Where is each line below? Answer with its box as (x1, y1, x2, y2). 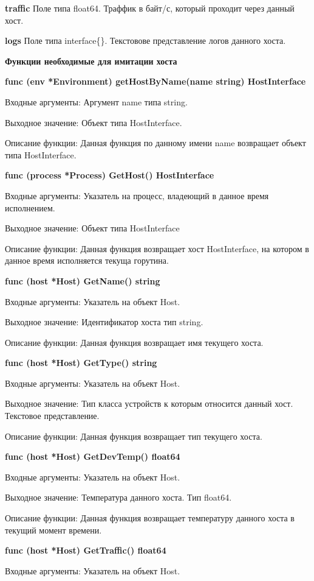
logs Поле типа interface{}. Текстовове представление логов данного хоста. (5, 34, 286, 47)
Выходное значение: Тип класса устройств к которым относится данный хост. (5, 397, 293, 410)
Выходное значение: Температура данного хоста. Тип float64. (5, 491, 232, 504)
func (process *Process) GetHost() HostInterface (5, 169, 214, 181)
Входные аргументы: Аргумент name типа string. (5, 95, 188, 108)
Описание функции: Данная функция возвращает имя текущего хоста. (5, 336, 264, 348)
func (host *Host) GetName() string (5, 274, 160, 287)
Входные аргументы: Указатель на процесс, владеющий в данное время (5, 189, 269, 202)
